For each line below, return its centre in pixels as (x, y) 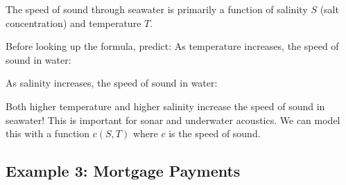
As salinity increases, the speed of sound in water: (112, 83)
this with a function (48, 133)
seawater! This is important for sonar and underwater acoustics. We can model (173, 120)
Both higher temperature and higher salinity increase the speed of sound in (165, 106)
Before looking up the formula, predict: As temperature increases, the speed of (172, 46)
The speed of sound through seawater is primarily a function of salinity (157, 9)
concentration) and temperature (73, 23)
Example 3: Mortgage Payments (123, 171)
